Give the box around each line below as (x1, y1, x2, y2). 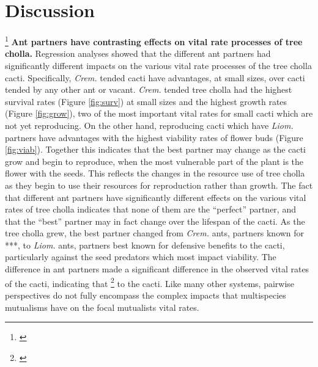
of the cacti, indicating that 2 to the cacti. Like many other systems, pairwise (5, 275, 295, 289)
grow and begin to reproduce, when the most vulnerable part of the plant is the (5, 154, 304, 167)
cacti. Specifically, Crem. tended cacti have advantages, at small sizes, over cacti (5, 71, 305, 84)
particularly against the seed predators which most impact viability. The (5, 250, 276, 263)
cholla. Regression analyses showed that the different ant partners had (5, 47, 271, 60)
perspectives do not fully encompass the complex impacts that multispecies (5, 288, 286, 301)
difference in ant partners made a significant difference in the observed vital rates (5, 263, 309, 275)
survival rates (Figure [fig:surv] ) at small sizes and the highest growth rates (5, 95, 287, 107)
